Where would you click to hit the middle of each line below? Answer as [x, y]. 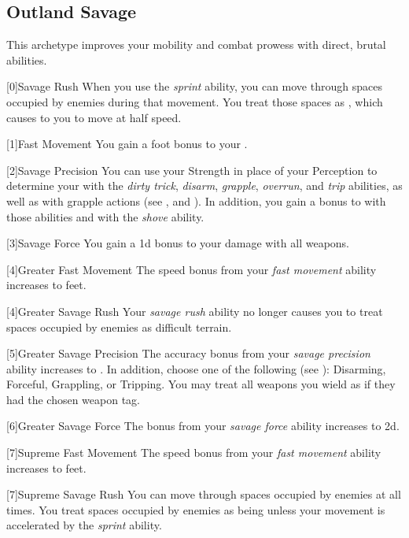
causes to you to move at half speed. [94, 117]
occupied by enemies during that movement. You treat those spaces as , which [195, 101]
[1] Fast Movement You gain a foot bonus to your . [127, 144]
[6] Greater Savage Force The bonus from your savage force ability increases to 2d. [203, 426]
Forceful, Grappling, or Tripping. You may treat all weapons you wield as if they [201, 384]
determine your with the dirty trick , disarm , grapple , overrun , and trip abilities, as [204, 186]
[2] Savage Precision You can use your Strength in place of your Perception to [192, 170]
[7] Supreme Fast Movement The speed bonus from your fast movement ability [194, 453]
